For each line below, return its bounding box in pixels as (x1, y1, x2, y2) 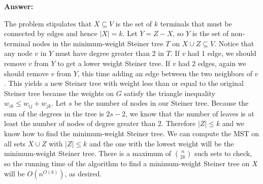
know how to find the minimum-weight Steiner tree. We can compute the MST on (4, 128, 259, 138)
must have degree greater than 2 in (55, 48, 164, 58)
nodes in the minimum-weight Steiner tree (32, 38, 163, 48)
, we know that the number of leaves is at (125, 108, 254, 118)
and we (222, 118, 244, 129)
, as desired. (64, 168, 102, 178)
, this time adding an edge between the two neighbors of (77, 68, 252, 78)
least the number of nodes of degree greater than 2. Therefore (4, 118, 196, 129)
